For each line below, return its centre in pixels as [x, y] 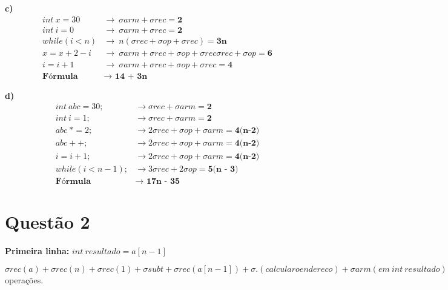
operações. [24, 280]
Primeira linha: [37, 250]
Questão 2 [48, 221]
